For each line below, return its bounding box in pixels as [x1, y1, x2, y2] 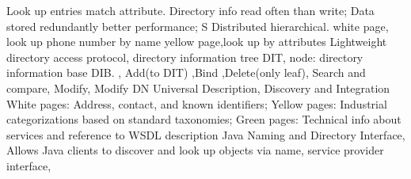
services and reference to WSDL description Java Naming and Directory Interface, [6, 126, 405, 143]
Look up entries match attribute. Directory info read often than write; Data [6, 2, 375, 18]
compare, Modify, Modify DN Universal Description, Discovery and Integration [6, 79, 390, 96]
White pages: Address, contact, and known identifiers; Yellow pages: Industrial [6, 95, 387, 112]
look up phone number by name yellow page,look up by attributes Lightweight [6, 33, 387, 50]
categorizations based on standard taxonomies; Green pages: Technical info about [6, 111, 401, 128]
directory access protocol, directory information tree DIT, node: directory [6, 48, 363, 65]
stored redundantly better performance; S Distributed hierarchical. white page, [6, 17, 389, 34]
